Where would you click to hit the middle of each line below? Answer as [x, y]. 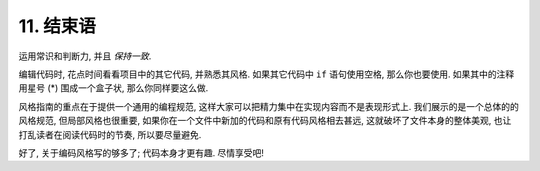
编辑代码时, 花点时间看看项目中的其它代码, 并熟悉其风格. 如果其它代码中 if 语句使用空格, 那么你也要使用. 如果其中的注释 [266, 74]
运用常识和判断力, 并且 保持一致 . [85, 56]
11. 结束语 [57, 26]
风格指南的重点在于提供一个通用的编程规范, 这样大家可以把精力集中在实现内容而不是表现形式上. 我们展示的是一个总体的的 [268, 106]
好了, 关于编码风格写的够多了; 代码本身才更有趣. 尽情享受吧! [141, 152]
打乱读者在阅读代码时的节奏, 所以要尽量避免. [110, 134]
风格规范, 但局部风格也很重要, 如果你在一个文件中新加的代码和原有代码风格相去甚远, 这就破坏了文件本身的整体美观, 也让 [265, 121]
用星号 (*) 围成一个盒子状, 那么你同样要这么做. [113, 88]
